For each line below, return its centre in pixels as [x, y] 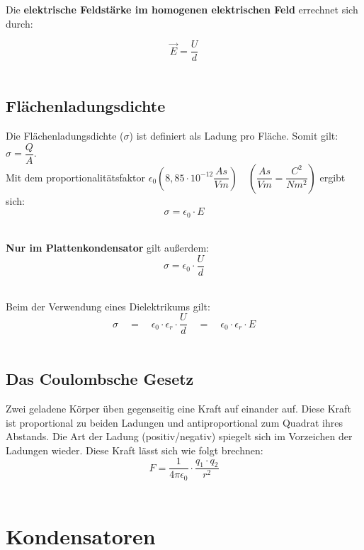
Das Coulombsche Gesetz [100, 379]
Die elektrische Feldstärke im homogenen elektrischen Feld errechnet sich [182, 9]
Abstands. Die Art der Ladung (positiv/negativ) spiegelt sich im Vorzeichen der [179, 436]
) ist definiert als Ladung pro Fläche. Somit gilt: [234, 136]
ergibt [332, 177]
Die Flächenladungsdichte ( [65, 136]
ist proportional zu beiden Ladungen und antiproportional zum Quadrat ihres [174, 422]
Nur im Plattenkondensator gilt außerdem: [107, 248]
